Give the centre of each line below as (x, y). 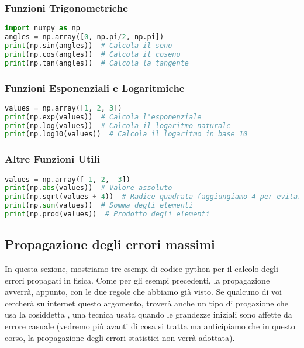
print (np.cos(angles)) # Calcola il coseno (93, 54)
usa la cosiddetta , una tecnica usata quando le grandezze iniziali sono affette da (148, 314)
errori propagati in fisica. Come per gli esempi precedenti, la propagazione (137, 280)
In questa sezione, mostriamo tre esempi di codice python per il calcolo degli (141, 269)
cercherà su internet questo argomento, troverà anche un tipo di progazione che (146, 303)
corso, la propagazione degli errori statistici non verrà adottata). (120, 337)
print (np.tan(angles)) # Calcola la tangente (97, 63)
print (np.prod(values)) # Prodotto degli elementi (107, 214)
